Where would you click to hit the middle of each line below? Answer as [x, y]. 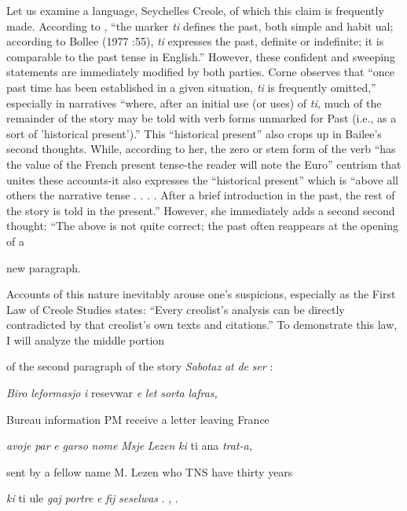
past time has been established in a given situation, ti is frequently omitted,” [191, 87]
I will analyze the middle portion [86, 339]
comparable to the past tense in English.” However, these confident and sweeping [201, 56]
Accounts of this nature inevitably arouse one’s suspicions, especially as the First [201, 294]
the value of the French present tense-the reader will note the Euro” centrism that [204, 164]
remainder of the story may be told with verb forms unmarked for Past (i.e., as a [202, 118]
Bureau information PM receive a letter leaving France [138, 419]
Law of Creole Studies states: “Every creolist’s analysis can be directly [176, 309]
